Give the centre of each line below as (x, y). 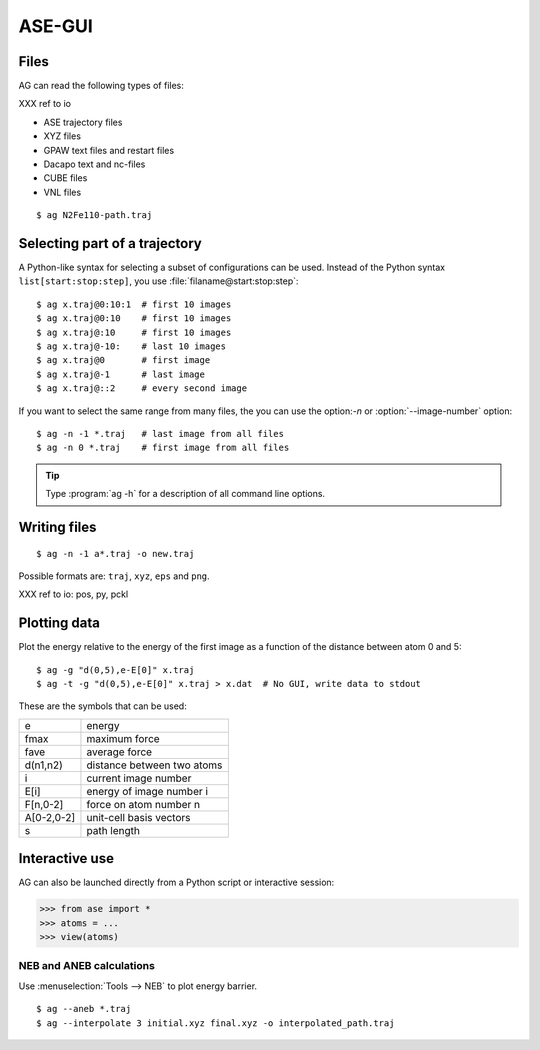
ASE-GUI (56, 26)
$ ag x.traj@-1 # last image (120, 374)
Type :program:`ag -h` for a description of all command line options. (185, 494)
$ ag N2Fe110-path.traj (94, 215)
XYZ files (62, 136)
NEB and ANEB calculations (86, 966)
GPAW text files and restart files (109, 150)
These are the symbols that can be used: (102, 706)
